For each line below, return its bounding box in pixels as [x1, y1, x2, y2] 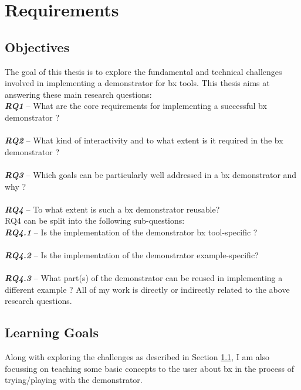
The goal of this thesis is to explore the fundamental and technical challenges [5, 65, 282, 77]
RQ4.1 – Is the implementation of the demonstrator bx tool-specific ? [5, 225, 258, 238]
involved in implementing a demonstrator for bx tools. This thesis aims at [5, 77, 270, 89]
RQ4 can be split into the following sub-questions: [5, 214, 185, 227]
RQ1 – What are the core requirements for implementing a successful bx [5, 100, 267, 112]
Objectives [5, 37, 70, 56]
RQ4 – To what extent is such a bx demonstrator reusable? [5, 203, 220, 215]
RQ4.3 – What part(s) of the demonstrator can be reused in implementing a [5, 272, 283, 284]
